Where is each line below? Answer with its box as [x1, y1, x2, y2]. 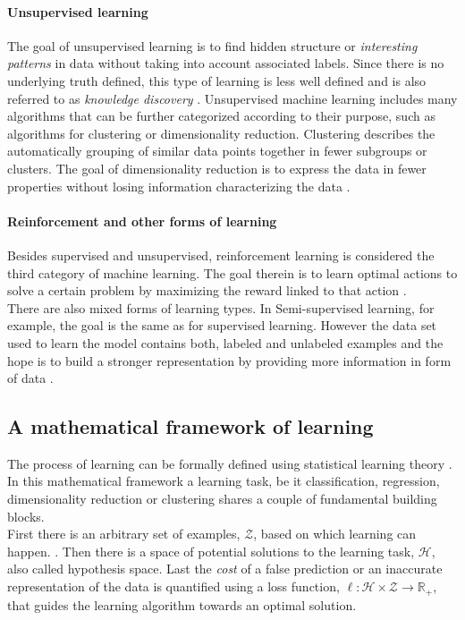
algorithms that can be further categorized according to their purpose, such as [7, 106, 435, 125]
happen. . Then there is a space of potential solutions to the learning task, [7, 541, 415, 560]
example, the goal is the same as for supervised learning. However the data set [7, 316, 437, 335]
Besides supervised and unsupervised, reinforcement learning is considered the [7, 245, 435, 264]
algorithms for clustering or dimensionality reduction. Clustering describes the [7, 123, 435, 142]
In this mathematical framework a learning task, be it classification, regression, [7, 471, 440, 490]
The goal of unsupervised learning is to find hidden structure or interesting [7, 36, 418, 55]
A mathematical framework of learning [7, 412, 374, 440]
